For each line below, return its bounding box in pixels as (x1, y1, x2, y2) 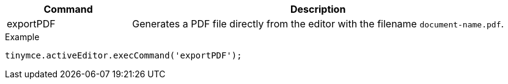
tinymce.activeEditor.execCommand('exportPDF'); (5, 51, 242, 60)
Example (5, 32, 40, 42)
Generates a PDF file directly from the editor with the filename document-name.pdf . (132, 18, 504, 30)
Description (290, 3, 346, 15)
